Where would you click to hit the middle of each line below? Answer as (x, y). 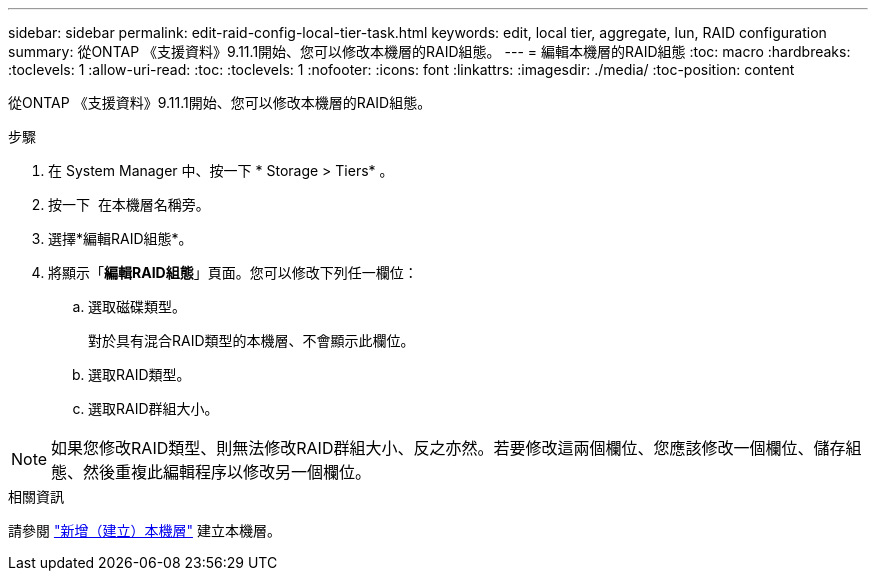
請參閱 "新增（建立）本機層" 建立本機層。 (144, 530)
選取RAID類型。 (139, 374)
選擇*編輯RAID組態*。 (120, 238)
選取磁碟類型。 (137, 306)
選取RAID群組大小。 (153, 408)
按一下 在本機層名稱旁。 (129, 204)
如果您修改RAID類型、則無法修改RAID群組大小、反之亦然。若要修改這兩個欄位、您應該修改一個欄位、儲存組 (456, 448)
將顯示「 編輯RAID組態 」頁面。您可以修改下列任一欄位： (233, 272)
